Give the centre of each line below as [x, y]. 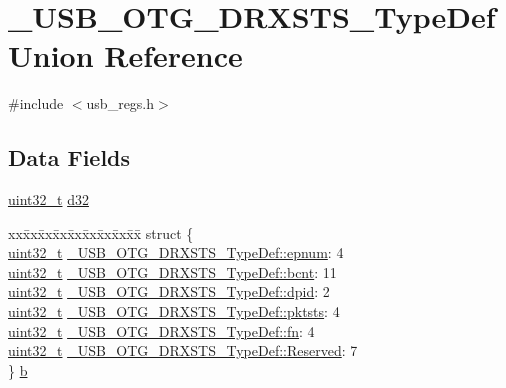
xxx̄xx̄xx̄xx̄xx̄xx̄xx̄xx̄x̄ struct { [101, 232]
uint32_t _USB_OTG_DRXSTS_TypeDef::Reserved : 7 [183, 350]
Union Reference [125, 55]
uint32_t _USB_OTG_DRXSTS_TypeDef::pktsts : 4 [174, 311]
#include [36, 103]
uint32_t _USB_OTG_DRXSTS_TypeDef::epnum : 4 [176, 252]
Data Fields [69, 157]
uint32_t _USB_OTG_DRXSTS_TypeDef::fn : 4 [161, 330]
